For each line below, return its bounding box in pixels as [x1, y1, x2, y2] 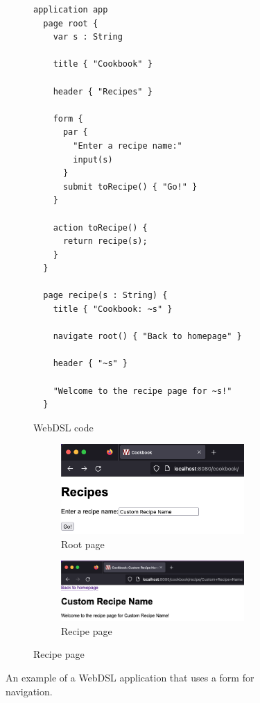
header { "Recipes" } [53, 86, 153, 97]
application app [33, 5, 108, 15]
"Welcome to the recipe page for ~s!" [53, 386, 232, 396]
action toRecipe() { [53, 222, 148, 233]
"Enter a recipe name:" [73, 140, 182, 151]
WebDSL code [33, 420, 94, 434]
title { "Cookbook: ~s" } [53, 304, 173, 315]
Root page [61, 536, 105, 551]
